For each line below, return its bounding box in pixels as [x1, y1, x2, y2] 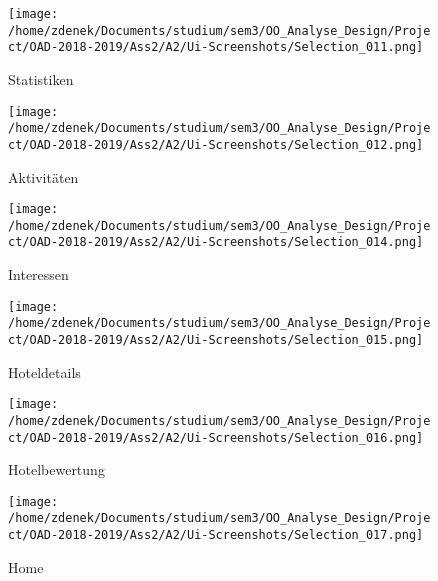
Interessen [8, 264, 69, 285]
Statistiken [8, 68, 74, 89]
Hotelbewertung [8, 459, 105, 480]
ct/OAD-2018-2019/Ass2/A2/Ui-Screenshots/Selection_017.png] [8, 528, 424, 543]
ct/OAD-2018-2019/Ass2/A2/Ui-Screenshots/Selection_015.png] [8, 333, 424, 347]
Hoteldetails [8, 361, 81, 382]
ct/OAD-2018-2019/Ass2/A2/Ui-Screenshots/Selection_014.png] [8, 235, 424, 250]
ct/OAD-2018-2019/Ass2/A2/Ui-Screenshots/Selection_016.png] [8, 430, 424, 445]
